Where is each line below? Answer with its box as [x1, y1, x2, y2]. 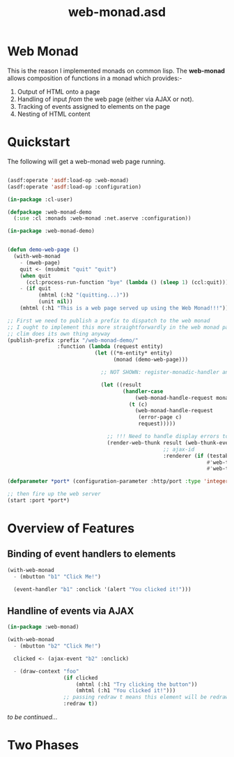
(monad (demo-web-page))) [113, 357, 189, 363]
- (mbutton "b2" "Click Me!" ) [13, 643, 101, 650]
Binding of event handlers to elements [7, 548, 176, 560]
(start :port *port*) [7, 497, 70, 504]
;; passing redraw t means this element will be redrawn [63, 694, 232, 701]
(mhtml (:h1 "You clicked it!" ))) [75, 687, 176, 694]
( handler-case [122, 388, 164, 395]
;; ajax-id [162, 446, 195, 453]
